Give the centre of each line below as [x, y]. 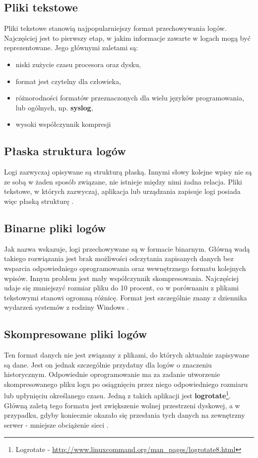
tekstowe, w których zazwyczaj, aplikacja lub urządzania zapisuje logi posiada [122, 191]
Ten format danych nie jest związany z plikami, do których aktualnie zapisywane [127, 355]
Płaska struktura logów [65, 151]
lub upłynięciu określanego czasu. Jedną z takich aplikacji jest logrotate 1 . [118, 395]
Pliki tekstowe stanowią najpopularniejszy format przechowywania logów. [115, 28]
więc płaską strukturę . [39, 201]
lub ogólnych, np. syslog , [54, 107]
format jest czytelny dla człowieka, [68, 81]
